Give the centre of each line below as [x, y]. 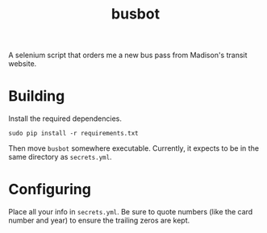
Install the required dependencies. [65, 119]
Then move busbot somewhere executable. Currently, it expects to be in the [134, 148]
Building [37, 96]
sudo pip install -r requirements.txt [73, 134]
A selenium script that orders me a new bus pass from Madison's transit [128, 55]
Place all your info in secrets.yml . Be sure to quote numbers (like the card [131, 212]
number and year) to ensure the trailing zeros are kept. [99, 221]
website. [23, 64]
